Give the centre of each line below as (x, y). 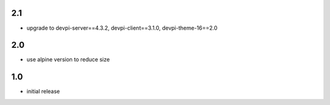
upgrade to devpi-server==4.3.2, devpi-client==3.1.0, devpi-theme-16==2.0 (122, 28)
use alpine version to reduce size (68, 59)
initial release (43, 92)
